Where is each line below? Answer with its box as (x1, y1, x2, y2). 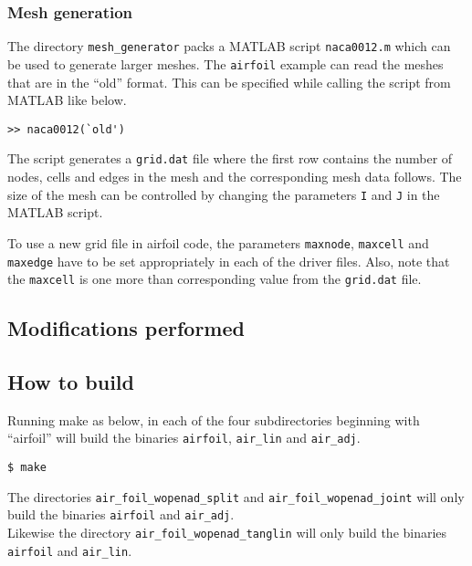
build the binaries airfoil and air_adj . (7, 505, 235, 524)
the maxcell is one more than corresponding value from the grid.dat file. (7, 269, 422, 288)
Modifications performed (7, 314, 245, 342)
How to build (7, 368, 134, 396)
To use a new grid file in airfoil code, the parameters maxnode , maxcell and (7, 233, 429, 252)
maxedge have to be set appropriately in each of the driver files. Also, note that (7, 251, 450, 270)
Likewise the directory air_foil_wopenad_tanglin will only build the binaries (7, 523, 447, 542)
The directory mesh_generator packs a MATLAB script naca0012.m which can (7, 37, 451, 56)
